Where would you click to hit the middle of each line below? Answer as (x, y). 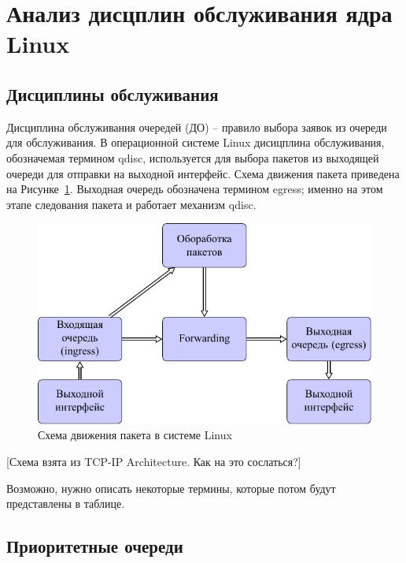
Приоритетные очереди (95, 546)
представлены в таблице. (66, 503)
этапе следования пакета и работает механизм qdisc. (131, 204)
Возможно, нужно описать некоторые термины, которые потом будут (171, 488)
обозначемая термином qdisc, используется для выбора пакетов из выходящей (193, 157)
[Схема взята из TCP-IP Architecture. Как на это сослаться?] (154, 462)
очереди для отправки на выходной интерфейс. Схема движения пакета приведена (203, 173)
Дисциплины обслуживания (113, 93)
